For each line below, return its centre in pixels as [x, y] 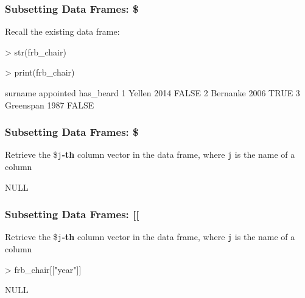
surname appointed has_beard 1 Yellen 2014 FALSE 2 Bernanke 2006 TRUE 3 [152, 93]
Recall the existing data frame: [62, 31]
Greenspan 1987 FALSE [50, 105]
